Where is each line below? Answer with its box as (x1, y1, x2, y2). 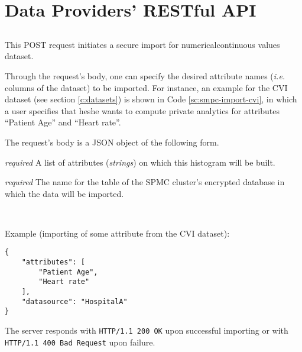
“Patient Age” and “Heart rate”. (5, 116, 121, 128)
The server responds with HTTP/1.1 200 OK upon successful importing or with (5, 324, 288, 337)
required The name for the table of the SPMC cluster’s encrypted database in (5, 176, 285, 188)
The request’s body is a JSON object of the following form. (5, 135, 219, 148)
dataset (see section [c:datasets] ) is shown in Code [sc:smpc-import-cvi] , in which (5, 93, 297, 105)
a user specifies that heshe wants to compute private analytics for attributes (5, 104, 280, 117)
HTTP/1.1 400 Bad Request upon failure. (5, 335, 155, 348)
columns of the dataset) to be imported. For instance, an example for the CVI (5, 81, 288, 93)
